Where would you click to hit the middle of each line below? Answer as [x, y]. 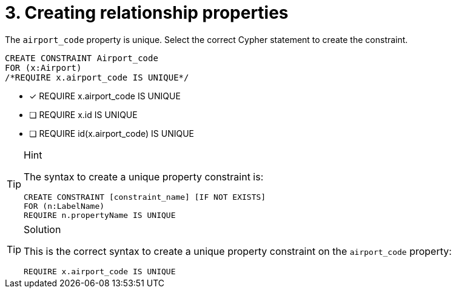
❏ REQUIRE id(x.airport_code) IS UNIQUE [112, 133]
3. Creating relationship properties [147, 13]
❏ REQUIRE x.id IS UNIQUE [83, 114]
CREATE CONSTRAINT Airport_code [82, 58]
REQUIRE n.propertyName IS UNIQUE [100, 215]
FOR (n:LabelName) [64, 206]
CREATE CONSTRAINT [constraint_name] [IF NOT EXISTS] [145, 197]
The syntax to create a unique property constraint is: [144, 176]
